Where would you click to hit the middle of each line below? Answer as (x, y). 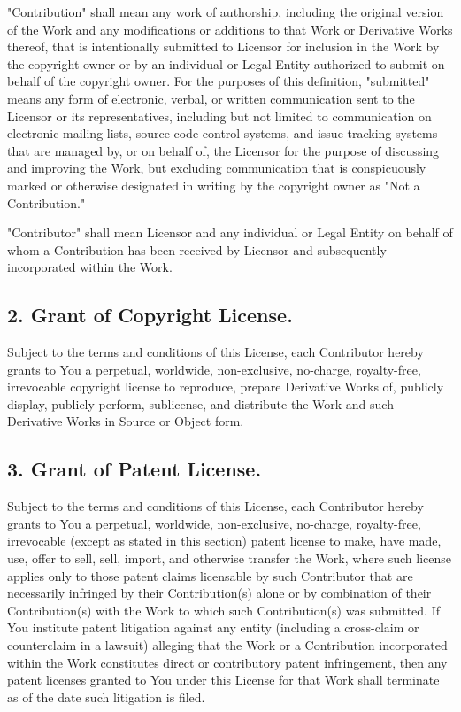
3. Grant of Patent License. (134, 469)
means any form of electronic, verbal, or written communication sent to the (211, 98)
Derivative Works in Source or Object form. (126, 421)
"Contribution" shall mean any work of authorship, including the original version (226, 12)
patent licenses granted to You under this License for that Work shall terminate (223, 680)
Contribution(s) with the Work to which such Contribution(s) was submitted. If (223, 610)
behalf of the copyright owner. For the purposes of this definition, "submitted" (219, 81)
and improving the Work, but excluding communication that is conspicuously (217, 168)
